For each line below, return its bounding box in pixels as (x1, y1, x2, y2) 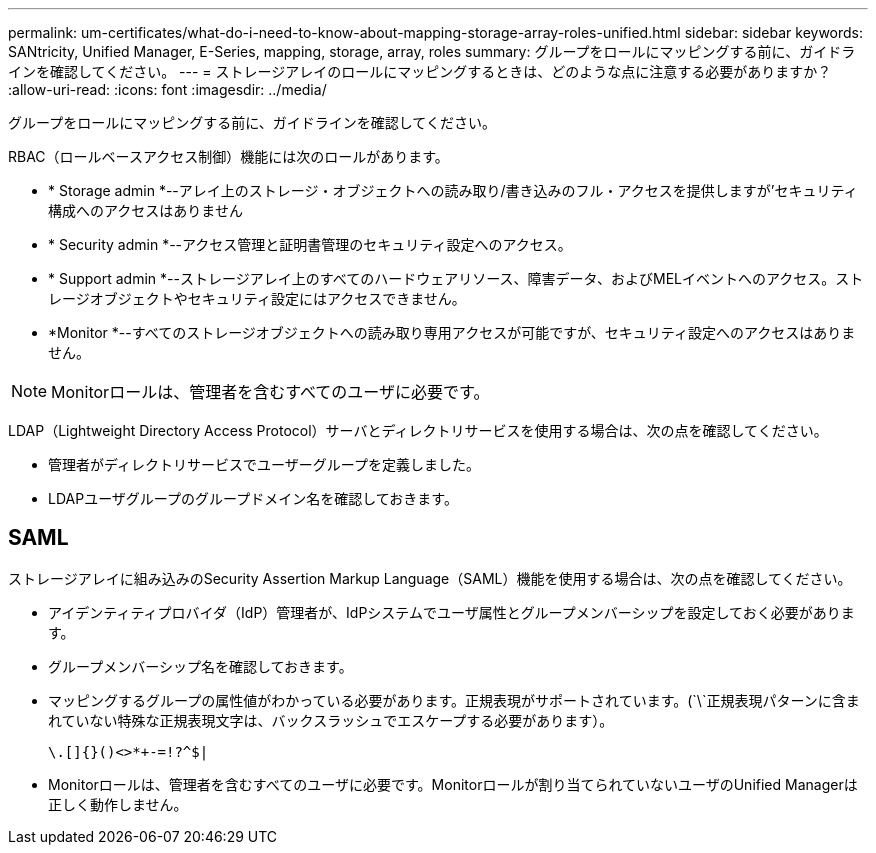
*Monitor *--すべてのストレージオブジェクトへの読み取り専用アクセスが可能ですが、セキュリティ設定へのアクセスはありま (48, 324, 856, 341)
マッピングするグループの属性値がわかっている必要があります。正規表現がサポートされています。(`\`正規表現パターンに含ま (48, 691, 860, 709)
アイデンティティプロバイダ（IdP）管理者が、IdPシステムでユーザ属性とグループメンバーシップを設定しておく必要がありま (48, 603, 855, 621)
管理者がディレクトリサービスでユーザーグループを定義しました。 (48, 456, 480, 473)
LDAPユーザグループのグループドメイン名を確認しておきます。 (48, 490, 458, 507)
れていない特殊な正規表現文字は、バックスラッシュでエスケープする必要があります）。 (48, 711, 614, 729)
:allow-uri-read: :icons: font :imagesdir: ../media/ (8, 81, 327, 98)
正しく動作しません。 (48, 795, 188, 813)
